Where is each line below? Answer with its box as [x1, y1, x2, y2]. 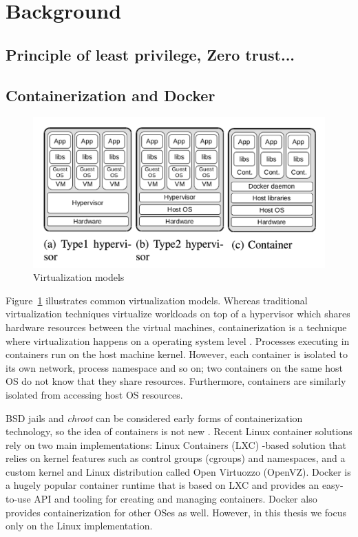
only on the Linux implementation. [6, 518, 153, 533]
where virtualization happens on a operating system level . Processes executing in [6, 333, 350, 348]
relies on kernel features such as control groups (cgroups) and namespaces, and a [6, 451, 346, 465]
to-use [6, 492, 31, 506]
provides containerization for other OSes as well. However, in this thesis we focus [6, 505, 346, 519]
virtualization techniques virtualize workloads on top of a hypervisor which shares [6, 306, 350, 321]
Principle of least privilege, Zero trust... [6, 43, 295, 65]
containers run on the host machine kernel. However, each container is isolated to [6, 347, 348, 361]
